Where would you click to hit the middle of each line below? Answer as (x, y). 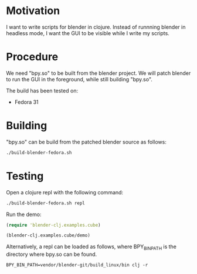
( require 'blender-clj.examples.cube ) (53, 225)
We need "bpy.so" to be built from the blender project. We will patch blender (98, 73)
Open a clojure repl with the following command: (65, 192)
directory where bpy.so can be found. (52, 254)
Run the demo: (24, 214)
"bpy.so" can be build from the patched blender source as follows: (86, 142)
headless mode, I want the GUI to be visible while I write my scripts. (88, 33)
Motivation (33, 11)
